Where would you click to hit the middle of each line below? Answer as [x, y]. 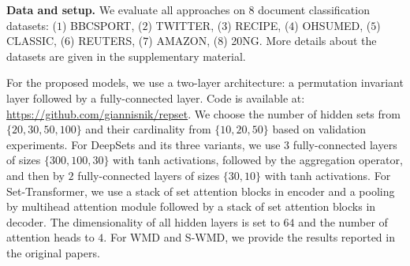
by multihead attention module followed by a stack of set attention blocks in [191, 206]
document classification [314, 9]
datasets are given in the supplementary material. [126, 56]
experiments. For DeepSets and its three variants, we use [143, 144]
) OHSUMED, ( [333, 25]
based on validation [319, 129]
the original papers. [53, 252]
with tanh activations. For [328, 175]
